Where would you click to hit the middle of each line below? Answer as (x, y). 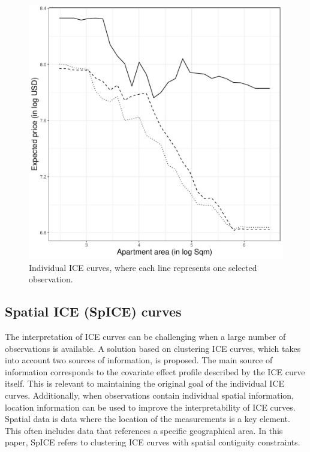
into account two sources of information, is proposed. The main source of (139, 360)
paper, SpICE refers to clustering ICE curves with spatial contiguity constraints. (153, 442)
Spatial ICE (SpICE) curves (93, 311)
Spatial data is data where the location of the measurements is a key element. (148, 419)
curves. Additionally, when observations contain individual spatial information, (149, 395)
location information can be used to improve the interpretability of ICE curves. (150, 407)
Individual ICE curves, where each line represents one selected (143, 267)
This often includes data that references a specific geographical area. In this (144, 430)
